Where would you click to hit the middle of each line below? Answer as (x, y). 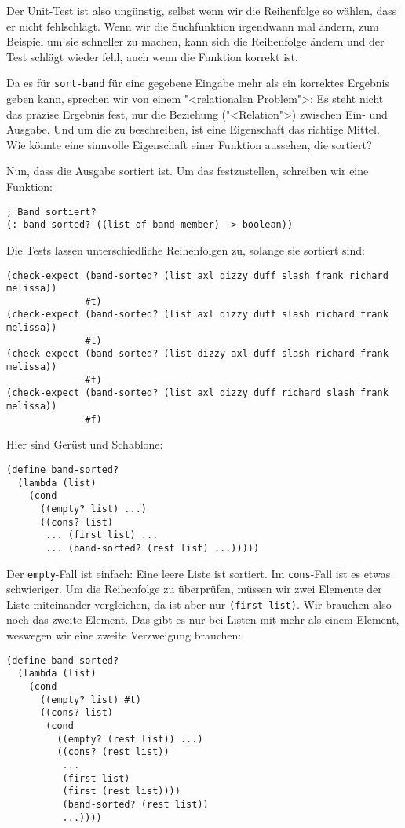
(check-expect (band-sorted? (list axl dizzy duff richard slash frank (197, 393)
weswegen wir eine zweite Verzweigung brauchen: (124, 635)
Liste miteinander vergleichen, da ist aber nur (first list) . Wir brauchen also (199, 604)
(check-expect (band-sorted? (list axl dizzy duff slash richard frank (197, 315)
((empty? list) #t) (90, 700)
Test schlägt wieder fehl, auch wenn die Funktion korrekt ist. (152, 56)
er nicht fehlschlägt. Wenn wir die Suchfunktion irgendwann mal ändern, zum (193, 26)
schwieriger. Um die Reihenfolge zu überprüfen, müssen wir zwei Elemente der (194, 589)
